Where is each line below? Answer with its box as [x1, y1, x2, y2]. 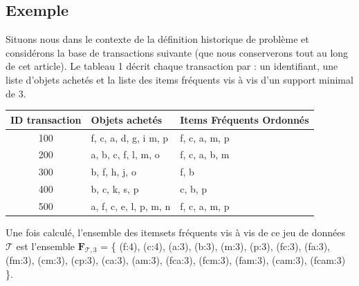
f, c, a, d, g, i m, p [91, 130, 169, 144]
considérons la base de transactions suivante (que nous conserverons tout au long [6, 45, 349, 59]
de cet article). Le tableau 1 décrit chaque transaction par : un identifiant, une [6, 59, 338, 73]
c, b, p [180, 182, 208, 196]
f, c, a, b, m [180, 147, 230, 162]
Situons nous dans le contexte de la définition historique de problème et [6, 32, 309, 46]
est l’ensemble [16, 238, 75, 253]
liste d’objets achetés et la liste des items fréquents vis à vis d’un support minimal [6, 72, 353, 86]
